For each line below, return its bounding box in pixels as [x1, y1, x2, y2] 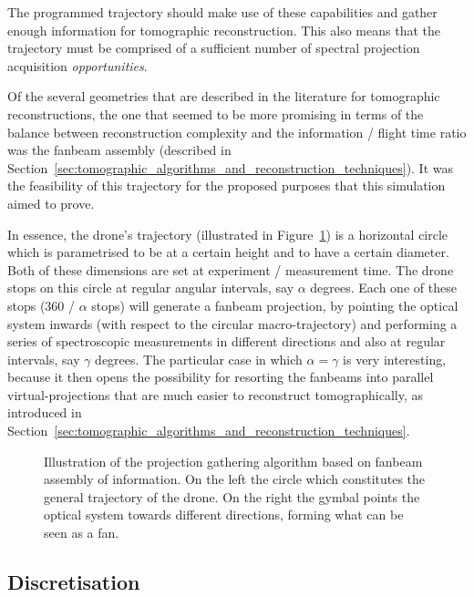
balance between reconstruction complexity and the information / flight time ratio [7, 122, 467, 141]
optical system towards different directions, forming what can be [44, 505, 404, 524]
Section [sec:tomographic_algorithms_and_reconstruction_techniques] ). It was [7, 158, 454, 177]
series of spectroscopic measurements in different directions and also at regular [7, 332, 446, 351]
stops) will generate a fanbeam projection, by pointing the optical [91, 295, 459, 314]
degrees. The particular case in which [95, 349, 303, 368]
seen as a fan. [44, 523, 119, 542]
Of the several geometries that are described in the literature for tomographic [7, 87, 440, 106]
